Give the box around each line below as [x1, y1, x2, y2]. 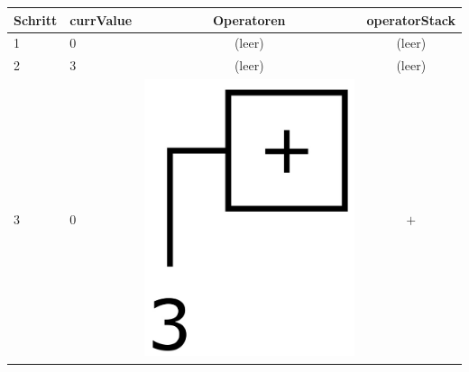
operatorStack [366, 10, 455, 29]
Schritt [14, 10, 58, 29]
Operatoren [212, 10, 286, 29]
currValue [69, 10, 133, 29]
